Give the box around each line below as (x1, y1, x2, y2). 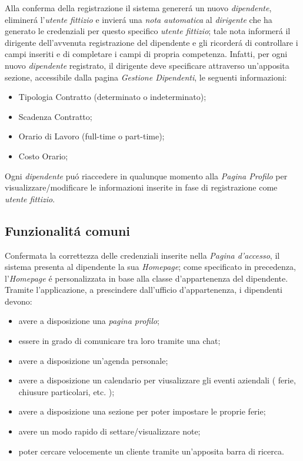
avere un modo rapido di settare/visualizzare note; (18, 425, 201, 437)
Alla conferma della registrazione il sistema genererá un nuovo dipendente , (5, 2, 272, 14)
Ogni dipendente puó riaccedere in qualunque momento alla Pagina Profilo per (5, 169, 288, 182)
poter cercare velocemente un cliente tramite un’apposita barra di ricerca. (18, 445, 284, 457)
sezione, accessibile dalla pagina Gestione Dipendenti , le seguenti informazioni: (5, 71, 287, 83)
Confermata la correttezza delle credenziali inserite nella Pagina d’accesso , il (5, 249, 280, 261)
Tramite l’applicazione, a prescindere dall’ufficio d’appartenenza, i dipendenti (5, 283, 283, 296)
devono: (5, 295, 32, 307)
